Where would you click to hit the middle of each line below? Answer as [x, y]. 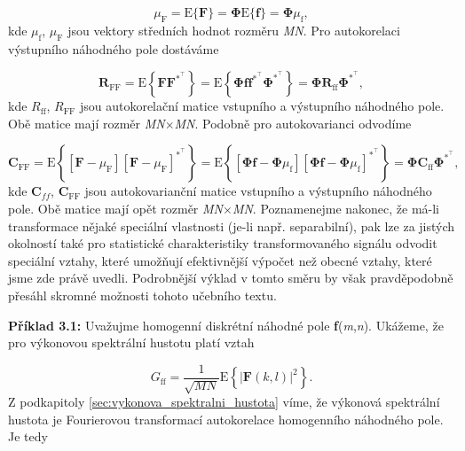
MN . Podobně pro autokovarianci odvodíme [293, 123]
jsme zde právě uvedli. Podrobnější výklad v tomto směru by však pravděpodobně [231, 278]
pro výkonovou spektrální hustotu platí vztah [131, 342]
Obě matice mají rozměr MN [87, 123]
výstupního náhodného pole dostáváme [114, 48]
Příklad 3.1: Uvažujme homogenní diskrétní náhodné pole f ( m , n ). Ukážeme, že [226, 325]
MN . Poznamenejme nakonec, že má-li [336, 208]
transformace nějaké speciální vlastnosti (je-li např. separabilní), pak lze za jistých [232, 225]
